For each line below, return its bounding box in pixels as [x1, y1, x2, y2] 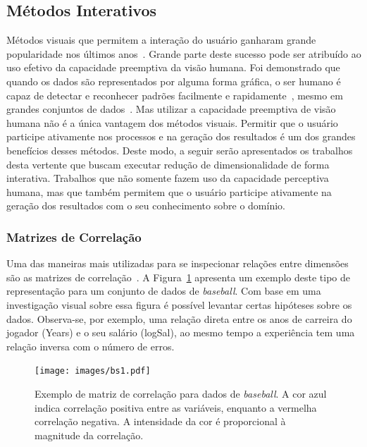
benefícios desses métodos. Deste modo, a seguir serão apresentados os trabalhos [6, 142, 353, 157]
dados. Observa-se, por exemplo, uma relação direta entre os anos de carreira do [6, 311, 352, 326]
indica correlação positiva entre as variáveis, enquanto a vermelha [35, 400, 317, 415]
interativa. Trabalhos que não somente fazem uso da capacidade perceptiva [6, 171, 329, 185]
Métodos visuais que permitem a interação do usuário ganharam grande [6, 32, 316, 47]
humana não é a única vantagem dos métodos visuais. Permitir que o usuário [6, 115, 338, 130]
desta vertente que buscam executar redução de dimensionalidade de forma [6, 157, 330, 171]
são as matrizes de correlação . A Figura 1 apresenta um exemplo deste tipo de [6, 269, 351, 284]
